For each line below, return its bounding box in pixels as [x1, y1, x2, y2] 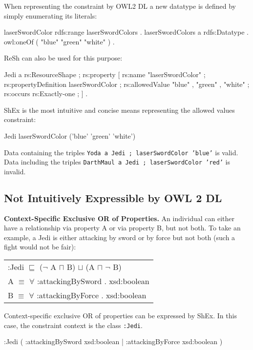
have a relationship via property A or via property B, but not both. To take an [4, 223, 241, 233]
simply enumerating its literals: [4, 10, 97, 21]
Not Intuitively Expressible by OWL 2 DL [4, 190, 222, 205]
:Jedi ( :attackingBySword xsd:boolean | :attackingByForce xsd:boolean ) [4, 336, 223, 347]
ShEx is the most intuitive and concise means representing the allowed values [4, 104, 235, 115]
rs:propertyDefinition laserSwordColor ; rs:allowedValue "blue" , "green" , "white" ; [4, 79, 250, 89]
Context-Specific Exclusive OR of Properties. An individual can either [4, 213, 234, 223]
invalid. [4, 166, 26, 176]
